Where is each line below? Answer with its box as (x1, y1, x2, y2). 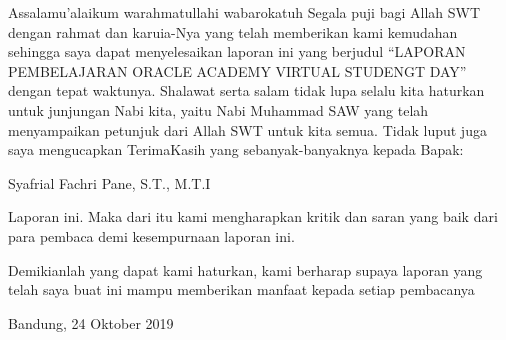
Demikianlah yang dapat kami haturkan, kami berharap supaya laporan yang (8, 259, 483, 280)
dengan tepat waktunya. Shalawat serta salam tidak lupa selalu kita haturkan (8, 80, 485, 101)
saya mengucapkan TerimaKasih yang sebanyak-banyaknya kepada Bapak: (8, 139, 464, 160)
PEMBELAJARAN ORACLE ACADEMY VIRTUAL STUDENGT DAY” (8, 60, 467, 81)
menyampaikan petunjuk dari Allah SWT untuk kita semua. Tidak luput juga (8, 119, 487, 140)
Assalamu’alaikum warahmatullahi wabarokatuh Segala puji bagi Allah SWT (8, 2, 481, 22)
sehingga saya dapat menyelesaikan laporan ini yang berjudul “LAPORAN (8, 41, 466, 62)
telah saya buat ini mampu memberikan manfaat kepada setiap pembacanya (8, 279, 475, 300)
